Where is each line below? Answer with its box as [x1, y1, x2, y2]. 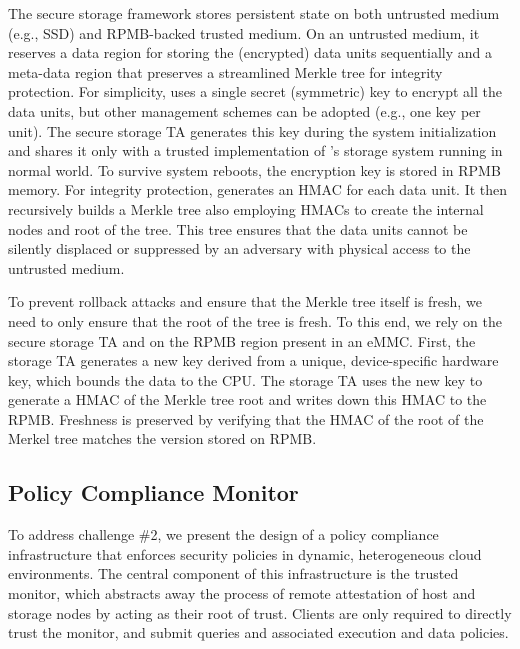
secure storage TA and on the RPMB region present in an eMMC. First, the [8, 330, 476, 351]
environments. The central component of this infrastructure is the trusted [8, 563, 459, 584]
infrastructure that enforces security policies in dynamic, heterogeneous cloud [8, 543, 482, 564]
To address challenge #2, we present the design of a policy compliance [8, 524, 439, 545]
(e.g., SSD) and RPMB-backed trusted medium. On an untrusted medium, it [8, 22, 480, 43]
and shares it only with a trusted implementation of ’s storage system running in [8, 140, 503, 161]
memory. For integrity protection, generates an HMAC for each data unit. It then [8, 179, 508, 200]
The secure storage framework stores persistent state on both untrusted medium [8, 3, 500, 23]
